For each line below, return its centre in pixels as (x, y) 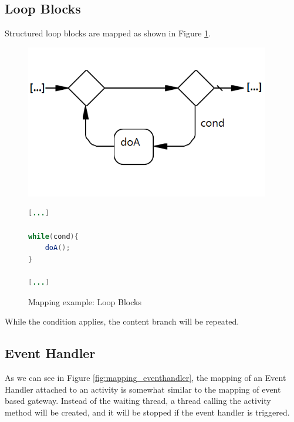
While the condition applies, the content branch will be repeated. (122, 321)
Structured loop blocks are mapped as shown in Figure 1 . (108, 33)
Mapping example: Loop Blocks (85, 301)
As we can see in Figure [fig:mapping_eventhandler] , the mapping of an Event (146, 377)
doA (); (58, 248)
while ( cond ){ (53, 236)
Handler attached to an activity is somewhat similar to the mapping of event (143, 389)
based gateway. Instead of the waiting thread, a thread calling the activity (138, 401)
